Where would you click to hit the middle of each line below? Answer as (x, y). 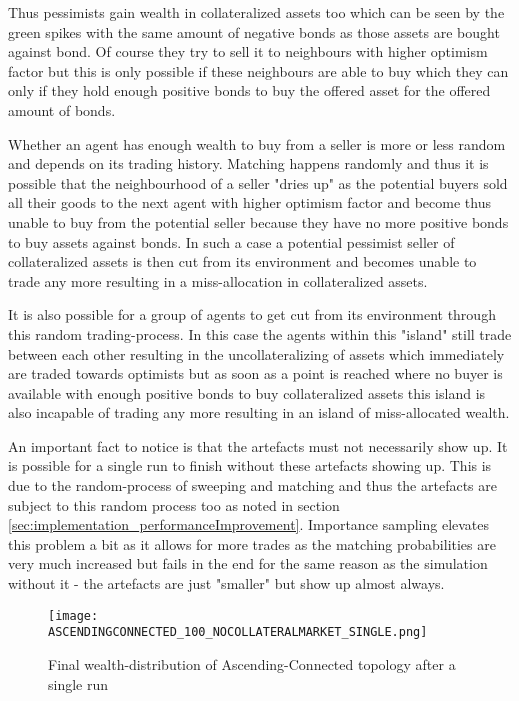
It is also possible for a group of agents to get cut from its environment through (252, 314)
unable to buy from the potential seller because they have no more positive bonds (258, 221)
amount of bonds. (62, 109)
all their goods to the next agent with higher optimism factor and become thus (249, 202)
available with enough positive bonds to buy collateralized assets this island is (247, 392)
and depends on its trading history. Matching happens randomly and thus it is (248, 163)
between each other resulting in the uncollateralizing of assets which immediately (256, 353)
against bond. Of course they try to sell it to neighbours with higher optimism (248, 51)
